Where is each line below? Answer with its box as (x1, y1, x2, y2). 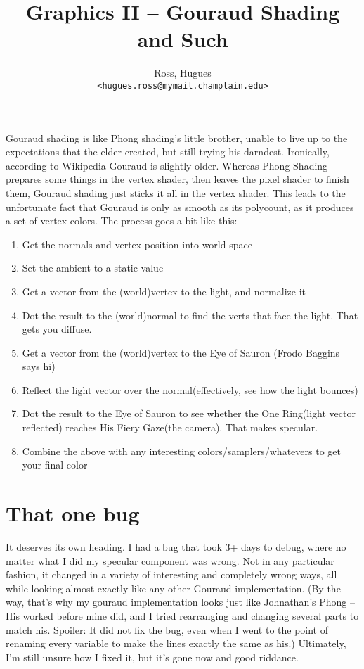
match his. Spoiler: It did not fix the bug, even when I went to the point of (6, 622, 329, 637)
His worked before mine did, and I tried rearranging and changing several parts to (6, 608, 359, 623)
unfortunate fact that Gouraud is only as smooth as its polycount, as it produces (6, 199, 354, 214)
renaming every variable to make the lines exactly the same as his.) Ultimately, (6, 636, 346, 651)
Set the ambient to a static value (22, 260, 164, 275)
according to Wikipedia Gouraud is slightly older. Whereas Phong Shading (6, 158, 328, 172)
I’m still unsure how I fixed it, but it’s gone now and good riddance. (6, 649, 299, 664)
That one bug (6, 499, 140, 528)
